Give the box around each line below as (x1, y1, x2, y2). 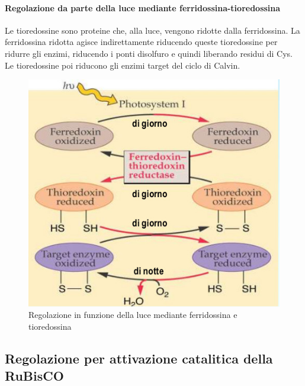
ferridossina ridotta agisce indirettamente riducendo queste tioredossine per (5, 36, 278, 48)
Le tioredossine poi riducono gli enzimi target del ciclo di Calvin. (5, 59, 240, 71)
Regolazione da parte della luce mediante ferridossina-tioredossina (5, 1, 281, 14)
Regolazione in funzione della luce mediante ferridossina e (28, 308, 237, 321)
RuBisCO (5, 366, 64, 385)
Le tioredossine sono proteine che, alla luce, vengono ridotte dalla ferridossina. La (5, 24, 300, 36)
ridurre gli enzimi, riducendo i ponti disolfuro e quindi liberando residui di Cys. (5, 47, 293, 59)
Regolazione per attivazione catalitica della (5, 349, 273, 367)
